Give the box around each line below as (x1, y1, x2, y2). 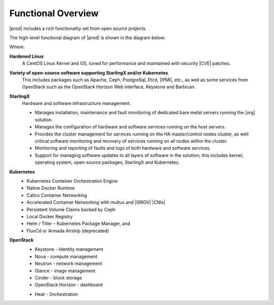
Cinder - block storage (35, 275, 82, 281)
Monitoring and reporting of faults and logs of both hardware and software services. (35, 145, 211, 151)
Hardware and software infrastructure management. (22, 100, 131, 107)
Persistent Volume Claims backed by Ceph (26, 206, 116, 213)
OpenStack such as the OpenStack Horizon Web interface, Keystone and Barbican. (22, 84, 196, 90)
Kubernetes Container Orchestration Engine (26, 178, 118, 184)
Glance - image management (35, 267, 96, 274)
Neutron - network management (35, 260, 102, 266)
